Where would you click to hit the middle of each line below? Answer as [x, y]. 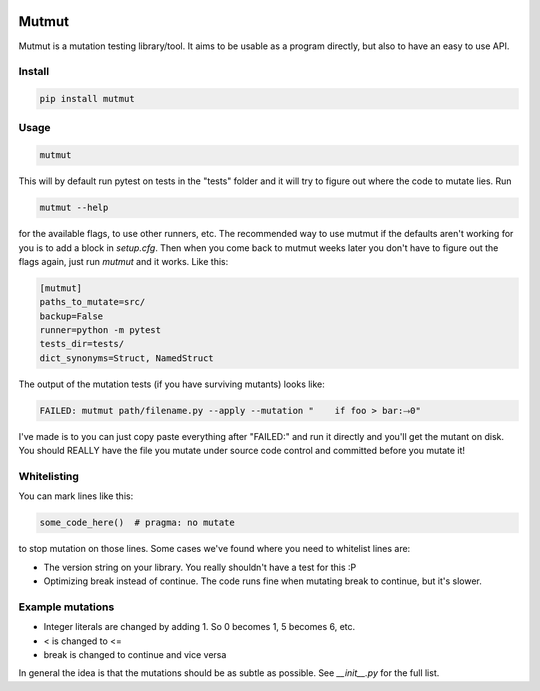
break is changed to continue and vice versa [135, 655]
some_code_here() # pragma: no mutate [137, 523]
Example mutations [66, 607]
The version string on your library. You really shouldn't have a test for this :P [200, 567]
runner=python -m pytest [100, 330]
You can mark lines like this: [76, 496]
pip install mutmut [87, 99]
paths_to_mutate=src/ [92, 302]
